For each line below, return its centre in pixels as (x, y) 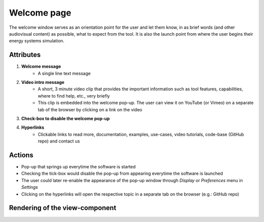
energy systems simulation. (37, 41)
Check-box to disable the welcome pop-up (66, 118)
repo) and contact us (59, 141)
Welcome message (41, 66)
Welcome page (40, 13)
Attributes (25, 55)
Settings (30, 187)
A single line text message (64, 73)
